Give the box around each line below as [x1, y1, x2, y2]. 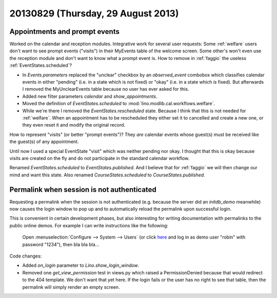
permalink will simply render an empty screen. [22, 284, 120, 290]
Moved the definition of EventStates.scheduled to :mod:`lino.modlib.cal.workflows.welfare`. [22, 101, 215, 107]
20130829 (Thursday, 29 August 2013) [9, 8, 179, 19]
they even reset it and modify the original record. [22, 122, 126, 128]
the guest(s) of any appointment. [9, 138, 79, 145]
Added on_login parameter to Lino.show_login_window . [22, 262, 140, 269]
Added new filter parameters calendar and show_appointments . [22, 93, 157, 100]
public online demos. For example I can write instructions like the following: [9, 222, 169, 228]
